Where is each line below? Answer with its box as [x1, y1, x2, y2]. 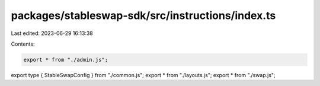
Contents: [11, 40, 35, 47]
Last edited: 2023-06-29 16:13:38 [11, 30, 93, 37]
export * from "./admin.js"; [23, 56, 108, 63]
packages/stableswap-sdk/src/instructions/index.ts [11, 9, 276, 22]
